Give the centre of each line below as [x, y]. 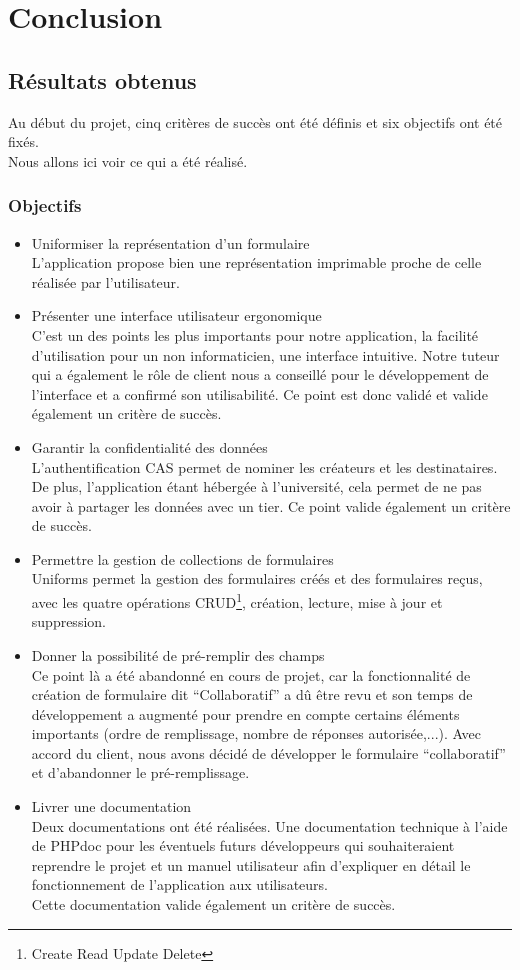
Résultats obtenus [102, 79]
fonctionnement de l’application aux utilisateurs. [179, 884]
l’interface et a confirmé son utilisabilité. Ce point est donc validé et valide [259, 393]
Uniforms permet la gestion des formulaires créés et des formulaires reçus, [257, 578]
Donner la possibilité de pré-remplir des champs [178, 654]
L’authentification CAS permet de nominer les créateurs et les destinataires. [264, 466]
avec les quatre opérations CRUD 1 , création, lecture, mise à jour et [237, 600]
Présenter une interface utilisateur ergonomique [176, 315]
